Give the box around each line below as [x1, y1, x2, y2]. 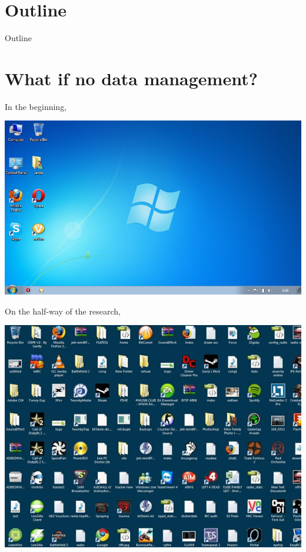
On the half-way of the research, [5, 305, 121, 317]
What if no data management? [5, 66, 258, 90]
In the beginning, [5, 100, 67, 112]
